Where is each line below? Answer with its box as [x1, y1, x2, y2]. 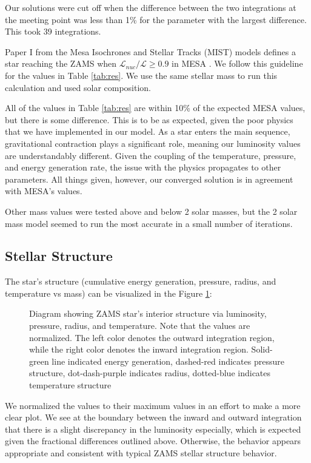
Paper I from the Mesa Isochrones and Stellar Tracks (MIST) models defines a [5, 45, 296, 58]
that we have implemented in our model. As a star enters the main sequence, [5, 125, 290, 138]
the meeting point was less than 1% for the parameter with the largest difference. [5, 13, 307, 25]
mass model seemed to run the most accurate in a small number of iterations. [5, 217, 293, 229]
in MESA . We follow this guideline [172, 57, 303, 70]
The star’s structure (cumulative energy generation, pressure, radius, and [5, 275, 276, 288]
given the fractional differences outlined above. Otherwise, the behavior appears [5, 434, 301, 447]
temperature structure [29, 379, 112, 391]
